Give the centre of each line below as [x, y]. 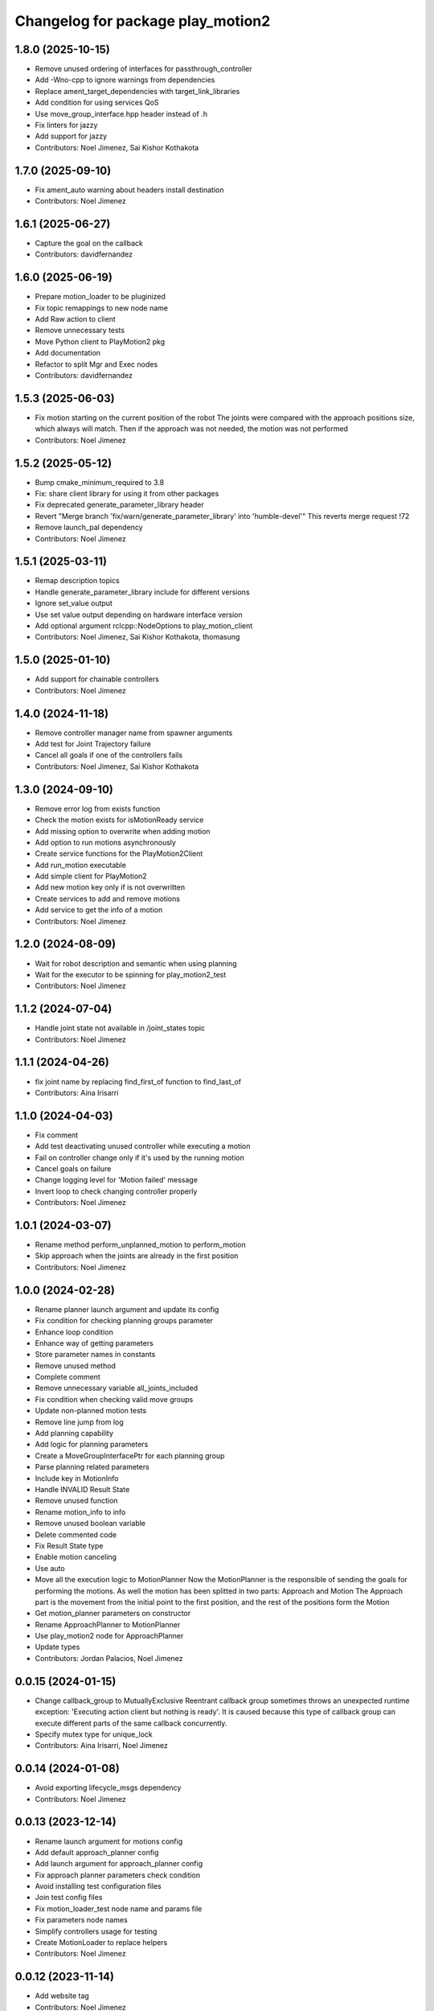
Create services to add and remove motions [108, 899]
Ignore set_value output [74, 603]
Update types [57, 1647]
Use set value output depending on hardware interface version [139, 615]
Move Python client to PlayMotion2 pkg [100, 341]
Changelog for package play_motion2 [143, 21]
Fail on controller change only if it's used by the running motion [139, 1158]
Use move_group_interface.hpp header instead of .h [121, 113]
